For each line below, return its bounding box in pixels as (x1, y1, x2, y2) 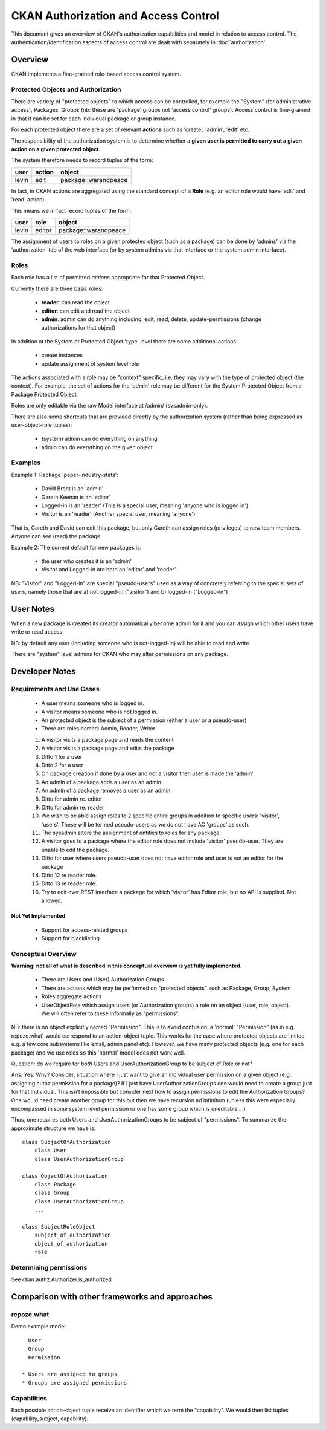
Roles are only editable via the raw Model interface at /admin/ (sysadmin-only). (11, 402, 208, 409)
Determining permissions (11, 1263, 88, 1272)
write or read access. (11, 628, 64, 635)
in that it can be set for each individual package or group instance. (11, 115, 176, 122)
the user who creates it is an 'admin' (41, 557, 132, 565)
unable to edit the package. (41, 846, 110, 853)
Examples (11, 458, 41, 467)
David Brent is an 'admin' (41, 485, 104, 492)
